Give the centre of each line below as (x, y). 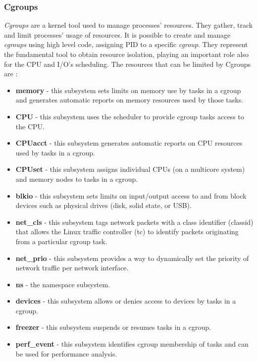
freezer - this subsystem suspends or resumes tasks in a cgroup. (113, 327)
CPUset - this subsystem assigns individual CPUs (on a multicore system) (130, 169)
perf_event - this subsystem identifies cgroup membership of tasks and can (132, 344)
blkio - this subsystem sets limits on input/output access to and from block (131, 195)
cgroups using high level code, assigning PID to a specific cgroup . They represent (126, 44)
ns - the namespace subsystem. (63, 284)
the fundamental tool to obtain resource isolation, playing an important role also (126, 54)
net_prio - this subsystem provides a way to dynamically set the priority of (132, 258)
